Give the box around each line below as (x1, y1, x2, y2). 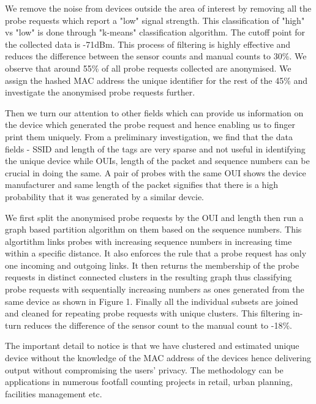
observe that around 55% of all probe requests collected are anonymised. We (5, 61, 292, 74)
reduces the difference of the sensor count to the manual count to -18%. (24, 318, 292, 331)
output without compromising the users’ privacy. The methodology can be (5, 363, 284, 376)
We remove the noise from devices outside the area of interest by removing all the (5, 2, 312, 14)
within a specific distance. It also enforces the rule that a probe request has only (5, 247, 307, 260)
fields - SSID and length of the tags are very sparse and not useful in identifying (5, 142, 306, 155)
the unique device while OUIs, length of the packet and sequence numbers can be (5, 154, 310, 167)
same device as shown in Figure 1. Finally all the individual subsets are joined (5, 294, 298, 307)
